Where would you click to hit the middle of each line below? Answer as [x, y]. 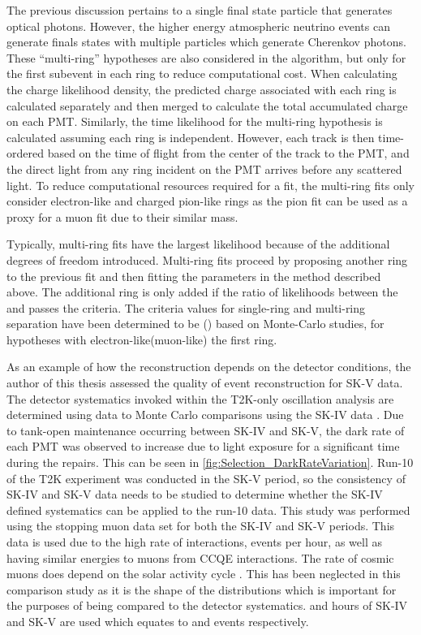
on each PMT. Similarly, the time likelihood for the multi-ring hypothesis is [195, 121]
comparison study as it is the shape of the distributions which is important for [202, 589]
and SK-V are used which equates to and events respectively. [158, 621]
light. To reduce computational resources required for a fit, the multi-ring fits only [210, 185]
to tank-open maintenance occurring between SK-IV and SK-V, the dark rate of [206, 430]
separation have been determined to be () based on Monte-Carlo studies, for [195, 324]
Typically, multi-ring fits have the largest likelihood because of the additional [198, 244]
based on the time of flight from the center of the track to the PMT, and [228, 153]
